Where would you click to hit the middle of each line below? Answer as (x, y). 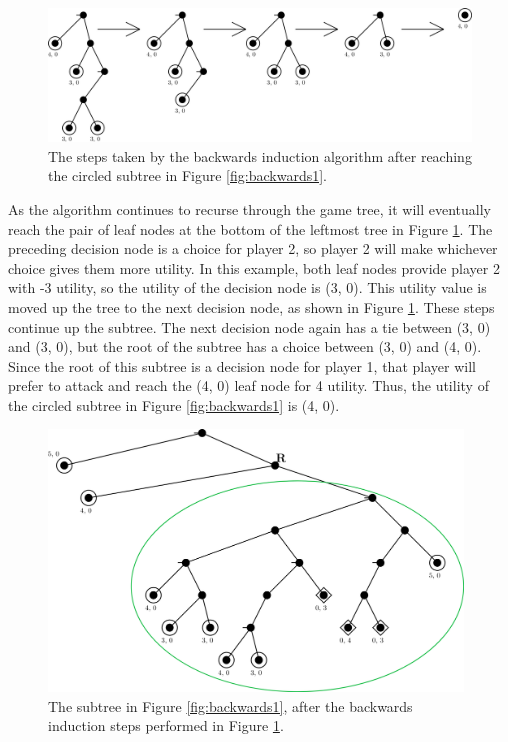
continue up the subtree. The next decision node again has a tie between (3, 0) (249, 326)
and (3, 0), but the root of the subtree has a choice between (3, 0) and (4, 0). (245, 346)
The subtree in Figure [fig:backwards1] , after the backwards (230, 705)
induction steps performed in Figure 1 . (166, 725)
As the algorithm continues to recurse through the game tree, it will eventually (250, 208)
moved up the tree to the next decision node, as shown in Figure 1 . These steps (251, 306)
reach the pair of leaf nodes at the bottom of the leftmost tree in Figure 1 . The (250, 228)
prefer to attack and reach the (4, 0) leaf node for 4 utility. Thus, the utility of (248, 385)
